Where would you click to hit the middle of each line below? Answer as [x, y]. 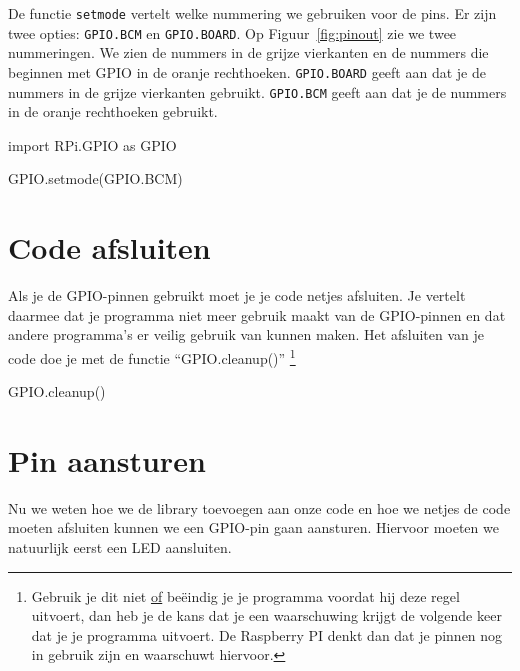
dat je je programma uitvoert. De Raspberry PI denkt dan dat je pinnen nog [267, 634]
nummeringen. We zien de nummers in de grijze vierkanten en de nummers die [248, 52]
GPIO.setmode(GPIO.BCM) [95, 178]
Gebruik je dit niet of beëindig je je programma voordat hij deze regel [245, 595]
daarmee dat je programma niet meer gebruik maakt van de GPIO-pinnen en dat [257, 314]
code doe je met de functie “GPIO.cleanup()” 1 [152, 356]
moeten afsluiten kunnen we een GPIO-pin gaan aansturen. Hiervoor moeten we [253, 527]
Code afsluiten [109, 247]
